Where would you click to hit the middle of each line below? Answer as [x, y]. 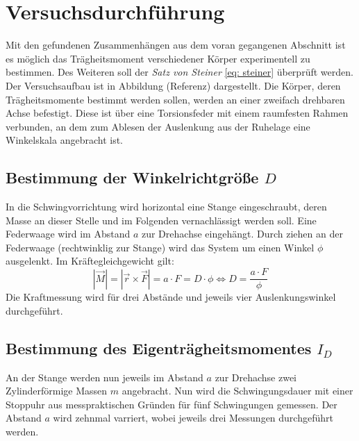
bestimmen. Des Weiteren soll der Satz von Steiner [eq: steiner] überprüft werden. [179, 72]
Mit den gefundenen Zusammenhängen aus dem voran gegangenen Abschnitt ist [176, 45]
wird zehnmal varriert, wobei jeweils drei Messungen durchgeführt [193, 418]
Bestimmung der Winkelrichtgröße [132, 177]
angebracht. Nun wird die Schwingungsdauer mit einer [237, 391]
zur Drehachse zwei [256, 377]
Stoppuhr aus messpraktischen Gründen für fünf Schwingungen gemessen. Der [172, 404]
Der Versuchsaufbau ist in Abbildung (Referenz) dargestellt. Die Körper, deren [173, 85]
